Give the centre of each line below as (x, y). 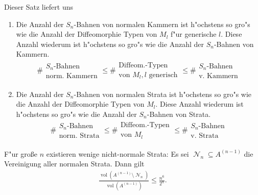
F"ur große (21, 153)
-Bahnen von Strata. (179, 114)
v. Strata (205, 136)
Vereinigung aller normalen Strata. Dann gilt (74, 164)
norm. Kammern (72, 76)
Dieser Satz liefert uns (39, 7)
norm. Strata (79, 136)
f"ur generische (194, 34)
